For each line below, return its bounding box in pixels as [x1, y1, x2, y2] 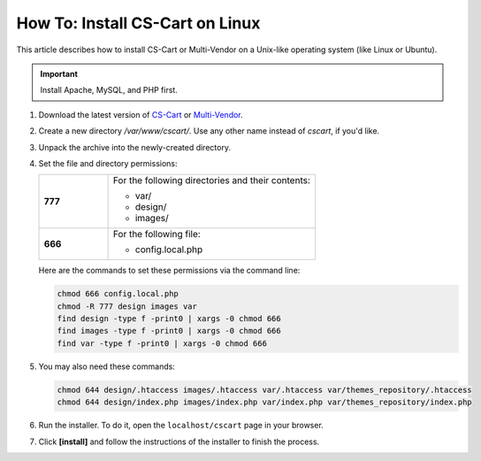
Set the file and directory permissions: [38, 158, 178, 168]
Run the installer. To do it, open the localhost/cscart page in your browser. [38, 420, 324, 431]
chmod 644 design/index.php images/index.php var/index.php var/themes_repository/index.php [57, 397, 472, 407]
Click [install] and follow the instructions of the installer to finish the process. [38, 436, 320, 447]
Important [40, 68, 79, 79]
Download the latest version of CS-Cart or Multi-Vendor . [38, 109, 243, 119]
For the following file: [112, 228, 201, 241]
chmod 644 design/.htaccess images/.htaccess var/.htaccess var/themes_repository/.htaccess [57, 385, 472, 395]
